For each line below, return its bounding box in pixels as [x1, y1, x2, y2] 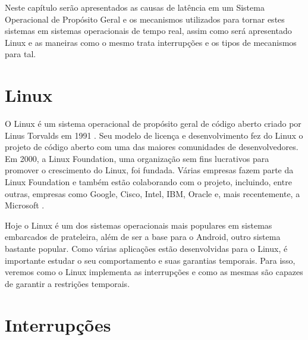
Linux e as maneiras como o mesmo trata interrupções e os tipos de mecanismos [5, 36, 297, 48]
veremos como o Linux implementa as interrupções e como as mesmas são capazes [5, 266, 303, 278]
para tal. [5, 48, 36, 60]
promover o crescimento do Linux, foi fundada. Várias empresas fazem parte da [5, 164, 294, 176]
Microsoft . [5, 199, 45, 211]
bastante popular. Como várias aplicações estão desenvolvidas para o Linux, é [5, 242, 288, 255]
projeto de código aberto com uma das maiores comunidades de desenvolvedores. [5, 141, 298, 153]
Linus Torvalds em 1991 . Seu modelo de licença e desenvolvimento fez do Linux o [5, 129, 303, 141]
